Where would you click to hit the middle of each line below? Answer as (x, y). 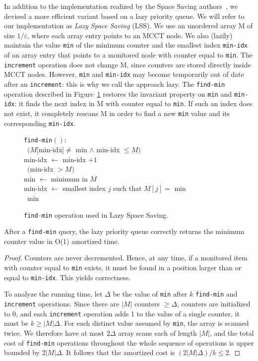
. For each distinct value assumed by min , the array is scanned (154, 323)
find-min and (216, 294)
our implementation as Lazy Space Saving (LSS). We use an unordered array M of (129, 26)
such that (128, 188)
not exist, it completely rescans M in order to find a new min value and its (117, 113)
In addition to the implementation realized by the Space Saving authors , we (121, 6)
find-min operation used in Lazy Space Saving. (96, 214)
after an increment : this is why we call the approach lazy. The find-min (115, 84)
